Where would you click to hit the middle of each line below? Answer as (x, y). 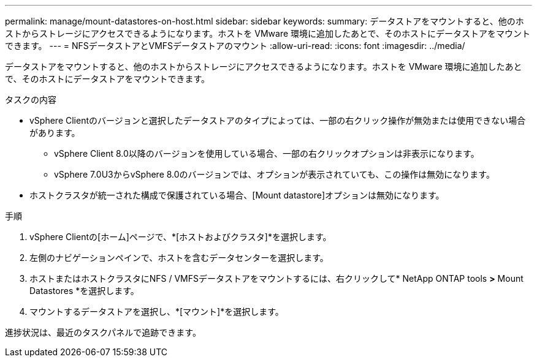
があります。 (55, 133)
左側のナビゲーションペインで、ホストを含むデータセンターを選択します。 (179, 258)
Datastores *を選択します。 (84, 291)
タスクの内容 (31, 100)
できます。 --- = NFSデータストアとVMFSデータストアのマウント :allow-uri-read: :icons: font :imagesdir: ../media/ (235, 46)
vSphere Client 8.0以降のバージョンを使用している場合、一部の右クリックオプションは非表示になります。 (267, 153)
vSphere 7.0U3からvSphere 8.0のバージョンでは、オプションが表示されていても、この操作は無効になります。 (274, 174)
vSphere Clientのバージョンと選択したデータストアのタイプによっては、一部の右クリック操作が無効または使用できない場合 (278, 120)
